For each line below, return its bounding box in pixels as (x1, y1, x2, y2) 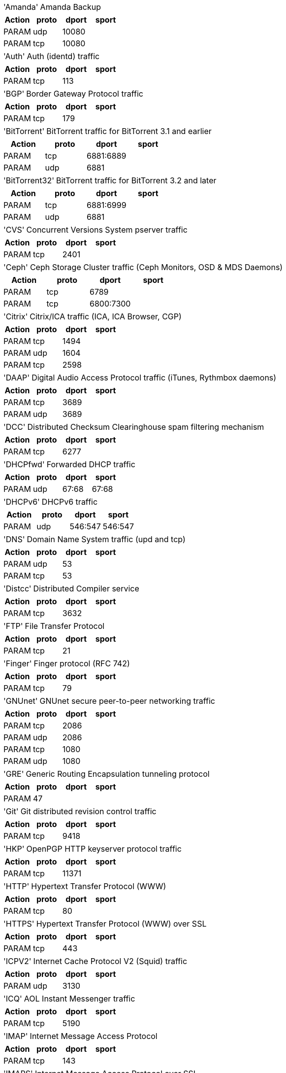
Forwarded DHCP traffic (46, 459, 135, 469)
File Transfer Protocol (25, 621, 105, 631)
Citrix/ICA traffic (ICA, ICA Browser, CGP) (30, 312, 182, 321)
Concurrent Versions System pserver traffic (26, 225, 188, 235)
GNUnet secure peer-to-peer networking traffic (39, 696, 215, 706)
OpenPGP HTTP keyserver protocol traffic (26, 844, 182, 854)
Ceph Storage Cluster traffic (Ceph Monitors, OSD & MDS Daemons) (30, 262, 283, 272)
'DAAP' (3, 373, 30, 382)
